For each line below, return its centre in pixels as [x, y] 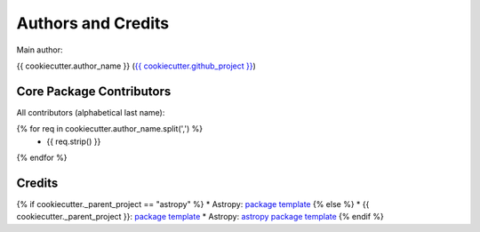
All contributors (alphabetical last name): [91, 112]
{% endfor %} [42, 158]
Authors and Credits [93, 23]
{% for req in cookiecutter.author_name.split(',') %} [110, 129]
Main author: [40, 50]
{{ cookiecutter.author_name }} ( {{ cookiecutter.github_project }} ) [136, 66]
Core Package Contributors [94, 91]
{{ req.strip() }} [74, 141]
